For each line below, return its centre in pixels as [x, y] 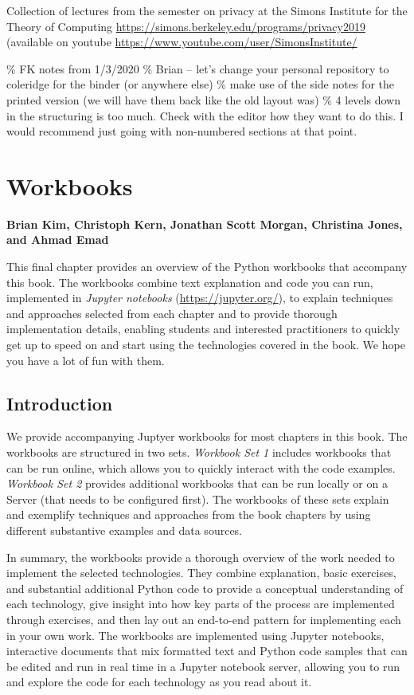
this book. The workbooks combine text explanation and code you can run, [190, 282]
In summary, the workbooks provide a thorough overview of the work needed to [201, 557]
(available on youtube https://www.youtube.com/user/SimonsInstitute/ [182, 42]
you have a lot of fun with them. [86, 360]
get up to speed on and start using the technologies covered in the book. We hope [206, 345]
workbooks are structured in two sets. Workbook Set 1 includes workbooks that [199, 452]
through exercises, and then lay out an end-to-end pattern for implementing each [204, 619]
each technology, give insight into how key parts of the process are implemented [201, 604]
